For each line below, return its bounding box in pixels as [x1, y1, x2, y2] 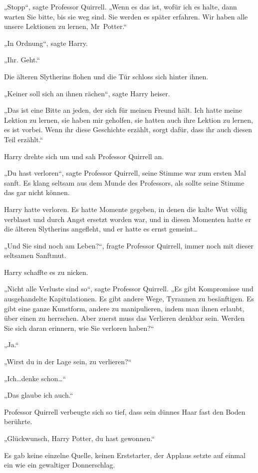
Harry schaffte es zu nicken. [4, 266, 88, 277]
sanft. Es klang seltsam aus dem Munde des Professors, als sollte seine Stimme [4, 177, 245, 188]
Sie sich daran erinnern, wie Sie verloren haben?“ [4, 322, 154, 333]
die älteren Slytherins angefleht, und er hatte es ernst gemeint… [4, 224, 198, 234]
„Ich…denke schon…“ [4, 373, 66, 383]
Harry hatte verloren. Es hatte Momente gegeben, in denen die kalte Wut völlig [4, 204, 248, 214]
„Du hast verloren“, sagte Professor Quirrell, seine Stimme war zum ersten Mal [4, 168, 246, 178]
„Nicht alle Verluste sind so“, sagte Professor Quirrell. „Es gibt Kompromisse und [4, 283, 254, 294]
